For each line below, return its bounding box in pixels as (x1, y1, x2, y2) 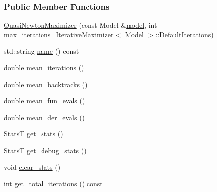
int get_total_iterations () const (4, 178, 103, 189)
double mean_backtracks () (4, 79, 87, 89)
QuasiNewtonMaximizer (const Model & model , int (4, 20, 157, 30)
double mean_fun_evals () (4, 96, 85, 106)
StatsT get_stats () (4, 128, 63, 139)
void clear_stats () (4, 161, 61, 172)
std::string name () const (4, 46, 79, 56)
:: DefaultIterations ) (155, 29, 214, 39)
